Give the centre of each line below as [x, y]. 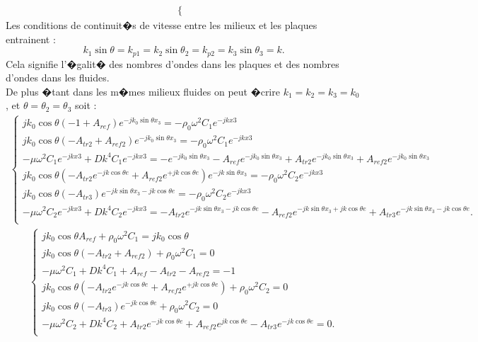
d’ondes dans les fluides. [58, 78]
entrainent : [31, 39]
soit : [86, 105]
